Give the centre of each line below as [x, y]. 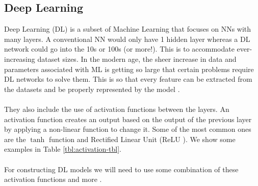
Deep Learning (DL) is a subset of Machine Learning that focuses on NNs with [128, 29]
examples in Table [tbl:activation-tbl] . [63, 149]
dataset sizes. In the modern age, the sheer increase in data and [137, 59]
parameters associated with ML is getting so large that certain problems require [129, 69]
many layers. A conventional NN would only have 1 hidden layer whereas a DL [127, 39]
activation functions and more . [53, 179]
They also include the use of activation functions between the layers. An [117, 109]
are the [15, 139]
